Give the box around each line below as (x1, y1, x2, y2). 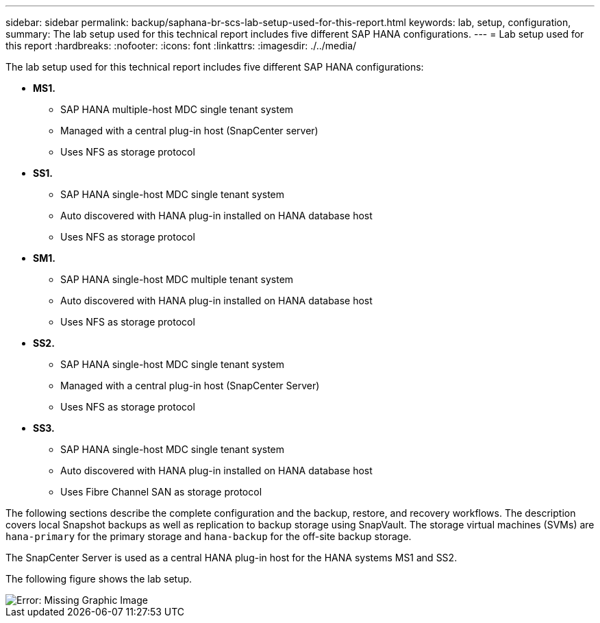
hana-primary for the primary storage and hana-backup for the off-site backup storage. (5, 530, 412, 542)
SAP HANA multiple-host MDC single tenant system (60, 103, 294, 115)
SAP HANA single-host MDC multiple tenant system (60, 273, 294, 285)
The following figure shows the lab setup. (5, 573, 192, 585)
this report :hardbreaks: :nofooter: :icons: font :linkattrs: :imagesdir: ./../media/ (5, 40, 357, 51)
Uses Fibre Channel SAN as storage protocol (60, 486, 262, 498)
